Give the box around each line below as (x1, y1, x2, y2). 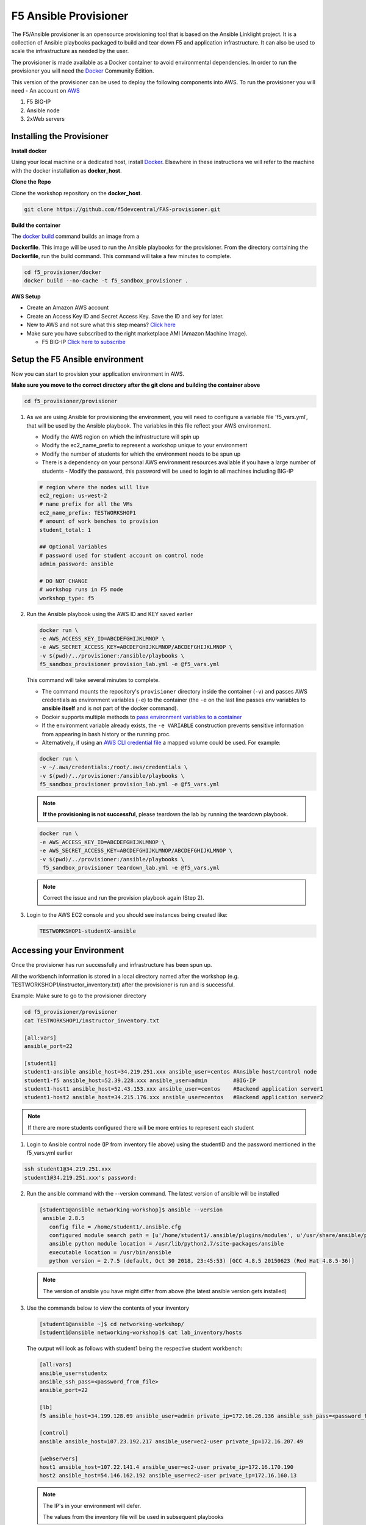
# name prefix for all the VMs (39, 501, 134, 508)
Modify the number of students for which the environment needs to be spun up (41, 450, 241, 457)
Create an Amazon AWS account (26, 304, 109, 311)
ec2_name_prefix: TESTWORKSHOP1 (39, 509, 137, 516)
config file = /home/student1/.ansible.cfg (49, 1223, 181, 1230)
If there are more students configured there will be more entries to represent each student (27, 1124, 254, 1131)
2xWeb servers (26, 115, 65, 123)
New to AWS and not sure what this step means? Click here (26, 321, 176, 329)
